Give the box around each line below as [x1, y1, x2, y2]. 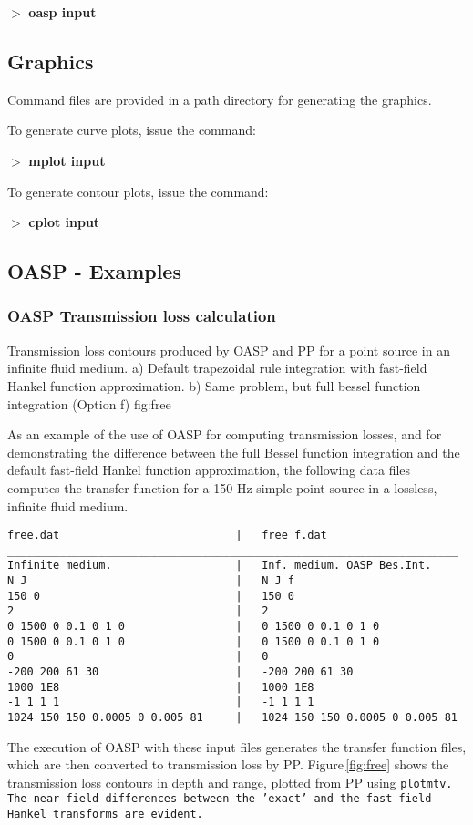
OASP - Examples [7, 257, 181, 285]
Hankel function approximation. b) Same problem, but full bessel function [7, 376, 421, 395]
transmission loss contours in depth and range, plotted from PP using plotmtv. [7, 772, 453, 791]
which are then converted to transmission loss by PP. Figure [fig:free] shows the [7, 755, 449, 774]
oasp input [28, 3, 97, 21]
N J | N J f [7, 574, 294, 588]
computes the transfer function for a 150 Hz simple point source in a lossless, [7, 478, 437, 497]
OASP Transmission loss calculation [7, 304, 276, 327]
